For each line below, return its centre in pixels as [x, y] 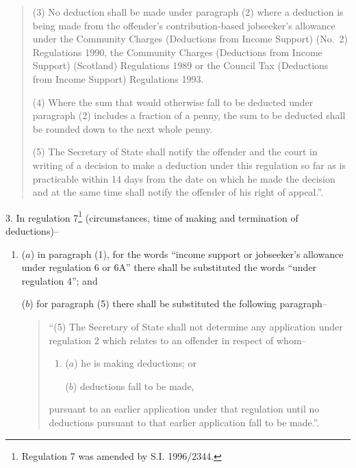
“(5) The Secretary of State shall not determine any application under [196, 326]
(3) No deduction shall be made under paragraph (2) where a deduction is [188, 12]
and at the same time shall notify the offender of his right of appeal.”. [178, 192]
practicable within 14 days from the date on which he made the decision [184, 178]
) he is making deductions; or [135, 363]
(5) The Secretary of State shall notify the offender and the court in [175, 152]
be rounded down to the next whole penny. [123, 128]
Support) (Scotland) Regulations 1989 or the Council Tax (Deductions [180, 65]
